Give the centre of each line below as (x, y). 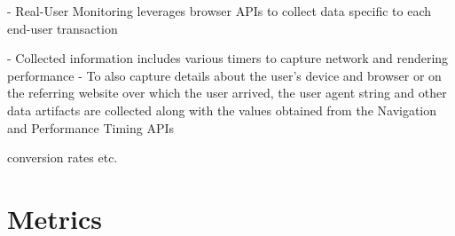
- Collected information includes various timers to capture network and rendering (228, 58)
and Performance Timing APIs (90, 127)
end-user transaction (63, 28)
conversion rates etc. (63, 157)
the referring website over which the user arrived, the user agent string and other (227, 93)
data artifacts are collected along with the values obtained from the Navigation (222, 110)
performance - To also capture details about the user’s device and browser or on (224, 75)
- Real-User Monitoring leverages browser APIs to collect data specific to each (220, 11)
